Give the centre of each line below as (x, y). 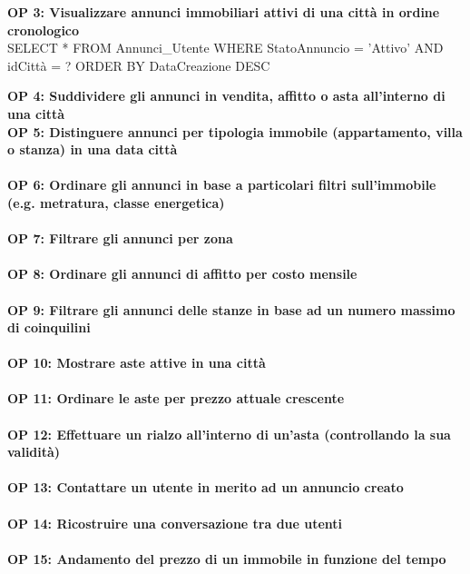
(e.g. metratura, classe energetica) (116, 202)
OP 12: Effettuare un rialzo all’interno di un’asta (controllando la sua (229, 434)
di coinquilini (49, 327)
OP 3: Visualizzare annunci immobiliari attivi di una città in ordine (224, 12)
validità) (34, 452)
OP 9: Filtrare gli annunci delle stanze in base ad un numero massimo (231, 309)
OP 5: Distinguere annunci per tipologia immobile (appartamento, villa (235, 131)
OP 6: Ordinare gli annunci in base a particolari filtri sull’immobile (222, 185)
